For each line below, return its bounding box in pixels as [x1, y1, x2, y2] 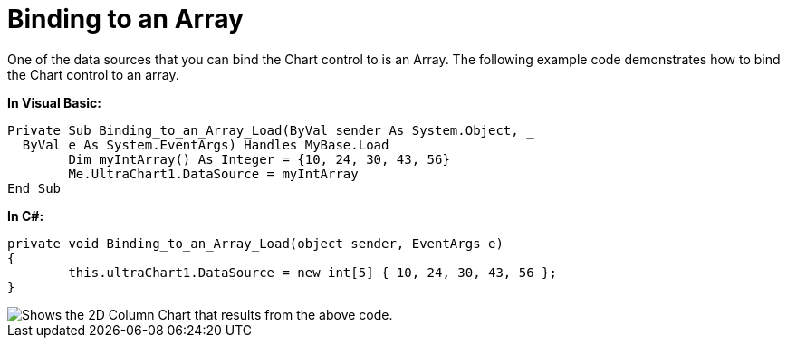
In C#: [7, 207, 44, 224]
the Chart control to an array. [7, 66, 179, 82]
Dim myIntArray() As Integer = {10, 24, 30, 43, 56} [68, 151, 450, 167]
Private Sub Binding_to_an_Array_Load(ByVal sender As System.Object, [7, 122, 519, 138]
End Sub [7, 180, 62, 196]
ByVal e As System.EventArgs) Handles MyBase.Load [22, 137, 389, 152]
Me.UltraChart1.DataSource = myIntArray [68, 166, 359, 181]
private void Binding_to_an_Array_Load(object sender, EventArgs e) [7, 235, 504, 251]
